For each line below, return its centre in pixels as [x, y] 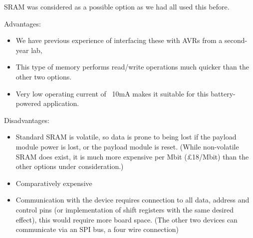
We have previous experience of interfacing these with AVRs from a [119, 40]
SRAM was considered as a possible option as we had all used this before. [117, 6]
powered [28, 103]
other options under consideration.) [70, 166]
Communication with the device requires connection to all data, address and [132, 200]
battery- [223, 93]
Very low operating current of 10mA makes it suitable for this [112, 93]
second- [236, 40]
